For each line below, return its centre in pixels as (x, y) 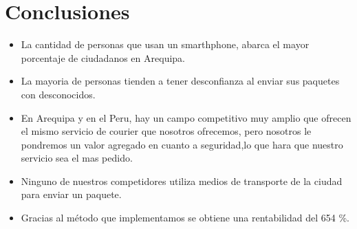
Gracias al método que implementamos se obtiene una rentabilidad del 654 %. (185, 218)
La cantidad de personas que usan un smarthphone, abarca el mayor (165, 44)
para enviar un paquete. (71, 194)
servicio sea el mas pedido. (77, 158)
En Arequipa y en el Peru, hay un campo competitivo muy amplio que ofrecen (186, 117)
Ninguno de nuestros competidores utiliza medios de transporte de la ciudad (182, 181)
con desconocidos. (58, 94)
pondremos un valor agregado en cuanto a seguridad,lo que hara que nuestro (182, 144)
